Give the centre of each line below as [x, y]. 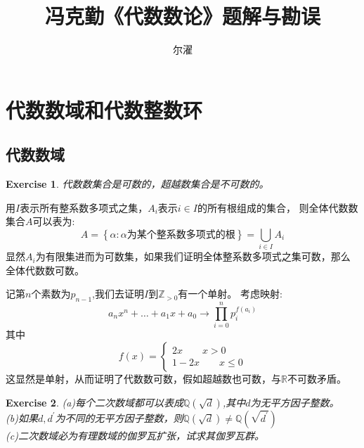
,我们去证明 [118, 294]
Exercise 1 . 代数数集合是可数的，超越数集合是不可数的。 [137, 184]
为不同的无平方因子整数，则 [119, 417]
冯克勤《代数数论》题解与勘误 [182, 16]
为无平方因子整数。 [295, 402]
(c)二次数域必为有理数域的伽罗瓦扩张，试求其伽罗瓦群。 [135, 435]
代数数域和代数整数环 [104, 109]
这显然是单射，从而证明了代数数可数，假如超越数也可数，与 [143, 378]
